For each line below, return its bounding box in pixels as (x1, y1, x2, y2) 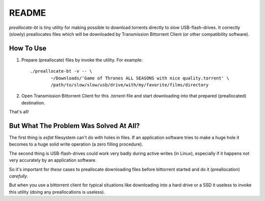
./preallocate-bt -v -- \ (30, 69, 93, 74)
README (9, 7, 46, 18)
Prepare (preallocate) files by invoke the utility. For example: (21, 57, 143, 63)
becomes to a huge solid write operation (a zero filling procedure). (9, 141, 143, 147)
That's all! (9, 109, 29, 115)
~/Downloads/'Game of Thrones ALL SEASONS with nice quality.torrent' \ (51, 75, 230, 81)
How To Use (9, 44, 47, 52)
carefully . (9, 173, 28, 179)
